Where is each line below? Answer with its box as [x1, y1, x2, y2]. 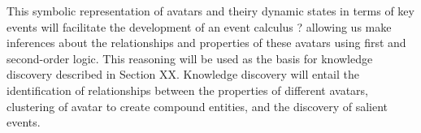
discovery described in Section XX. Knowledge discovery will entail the [7, 66, 359, 83]
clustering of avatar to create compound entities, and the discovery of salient [7, 97, 388, 114]
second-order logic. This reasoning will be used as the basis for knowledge [7, 49, 373, 66]
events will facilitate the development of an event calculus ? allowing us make [7, 18, 392, 35]
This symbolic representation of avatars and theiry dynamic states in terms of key [7, 2, 414, 19]
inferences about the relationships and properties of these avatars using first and [7, 34, 406, 51]
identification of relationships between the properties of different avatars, [7, 81, 369, 98]
